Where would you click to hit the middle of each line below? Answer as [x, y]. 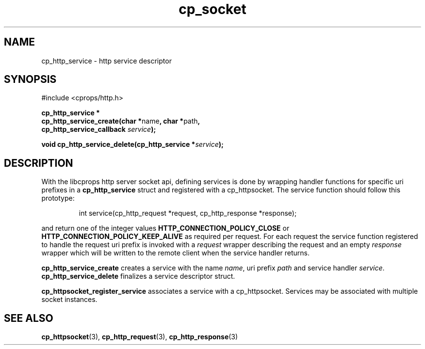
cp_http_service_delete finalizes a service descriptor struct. [138, 276]
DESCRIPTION [39, 163]
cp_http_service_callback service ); [99, 129]
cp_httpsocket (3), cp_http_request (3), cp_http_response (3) [140, 337]
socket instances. [69, 300]
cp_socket [212, 9]
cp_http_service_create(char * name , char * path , [121, 121]
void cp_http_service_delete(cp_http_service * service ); [132, 144]
